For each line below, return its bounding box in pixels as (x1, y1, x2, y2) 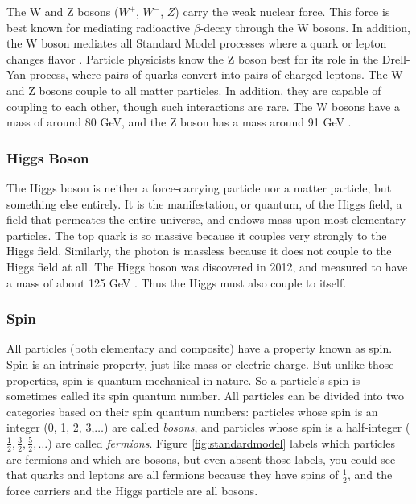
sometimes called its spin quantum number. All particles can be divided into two (6, 387, 404, 404)
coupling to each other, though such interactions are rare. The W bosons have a (6, 97, 400, 114)
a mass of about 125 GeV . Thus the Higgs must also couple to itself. (6, 274, 347, 291)
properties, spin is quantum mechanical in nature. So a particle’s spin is (6, 371, 360, 388)
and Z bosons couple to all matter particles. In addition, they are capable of (6, 81, 381, 98)
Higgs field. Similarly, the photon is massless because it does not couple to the (6, 242, 392, 259)
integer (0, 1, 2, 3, (6, 419, 95, 436)
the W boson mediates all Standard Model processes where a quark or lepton (6, 35, 387, 52)
